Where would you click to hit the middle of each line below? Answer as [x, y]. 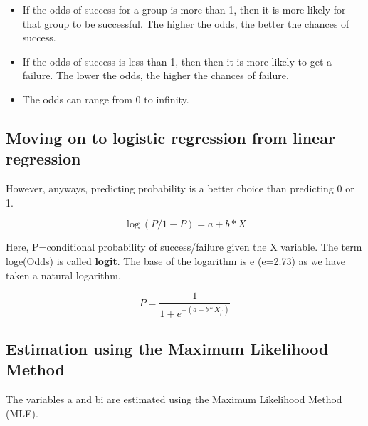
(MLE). [22, 413]
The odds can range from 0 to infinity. [106, 99]
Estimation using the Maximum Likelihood [167, 348]
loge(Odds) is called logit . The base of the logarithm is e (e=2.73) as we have [175, 260]
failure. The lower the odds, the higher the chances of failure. [156, 75]
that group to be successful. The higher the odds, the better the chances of [186, 23]
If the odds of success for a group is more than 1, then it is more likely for [184, 9]
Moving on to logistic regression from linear [170, 137]
